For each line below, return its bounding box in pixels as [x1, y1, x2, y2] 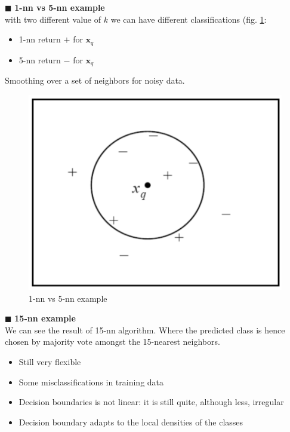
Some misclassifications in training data [18, 375, 164, 388]
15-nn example [14, 312, 76, 324]
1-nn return [18, 33, 61, 45]
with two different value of [5, 13, 101, 25]
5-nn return [18, 53, 61, 66]
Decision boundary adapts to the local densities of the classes [18, 415, 243, 428]
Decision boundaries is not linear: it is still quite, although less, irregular [18, 396, 284, 408]
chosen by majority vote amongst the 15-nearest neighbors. [5, 335, 220, 348]
